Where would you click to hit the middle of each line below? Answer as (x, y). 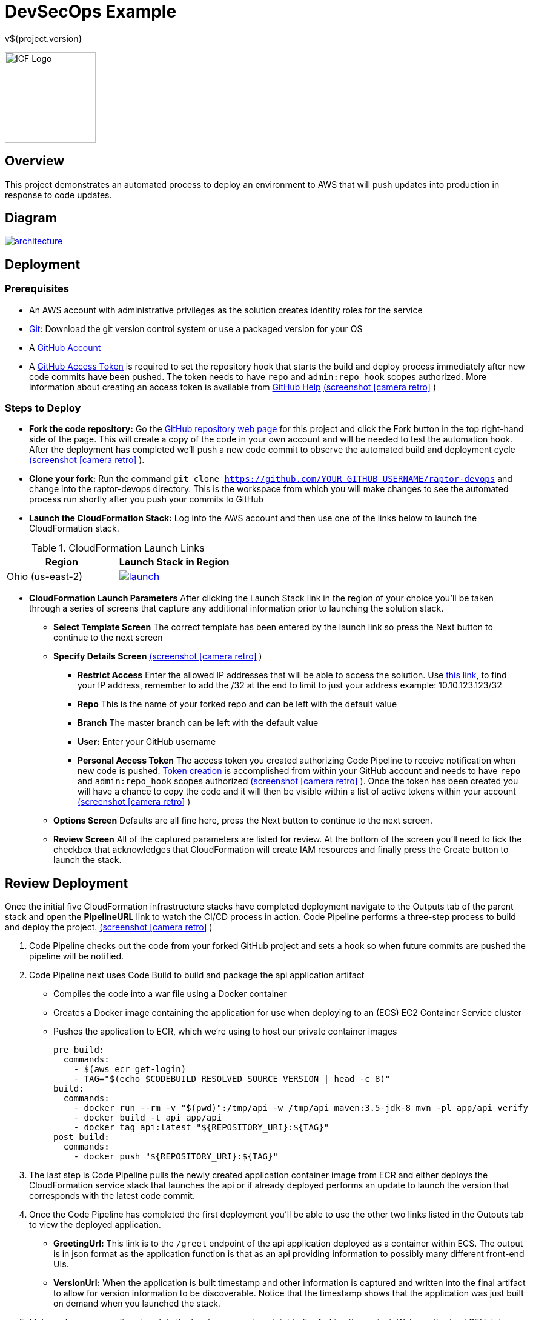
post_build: (81, 1137)
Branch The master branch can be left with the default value (198, 723)
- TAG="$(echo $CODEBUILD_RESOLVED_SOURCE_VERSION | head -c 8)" (232, 1079)
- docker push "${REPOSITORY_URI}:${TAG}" (176, 1157)
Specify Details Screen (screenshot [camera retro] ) (158, 656)
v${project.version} (44, 38)
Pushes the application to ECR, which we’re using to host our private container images (225, 1032)
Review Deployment (67, 883)
